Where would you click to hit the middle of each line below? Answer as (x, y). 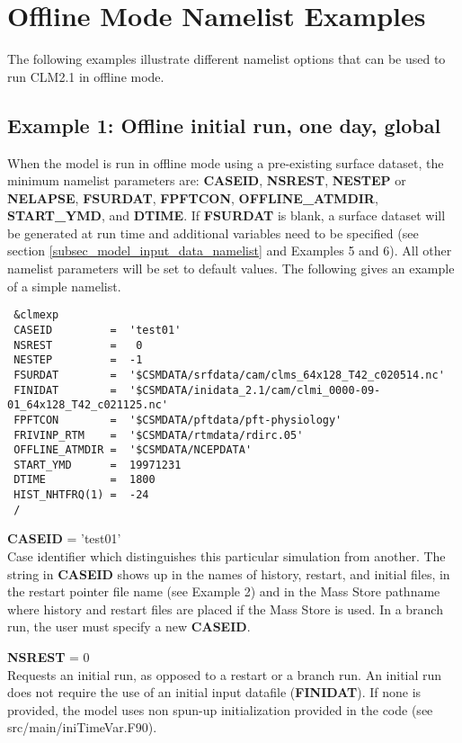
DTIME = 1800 (84, 480)
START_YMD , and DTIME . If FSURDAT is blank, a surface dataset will (227, 215)
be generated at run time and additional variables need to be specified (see (213, 233)
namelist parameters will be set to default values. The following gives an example (231, 269)
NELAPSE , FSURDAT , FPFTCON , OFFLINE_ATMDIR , (193, 197)
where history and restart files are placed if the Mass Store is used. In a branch (225, 609)
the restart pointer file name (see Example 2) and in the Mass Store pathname (224, 591)
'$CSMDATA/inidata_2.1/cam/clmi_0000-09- (255, 390)
